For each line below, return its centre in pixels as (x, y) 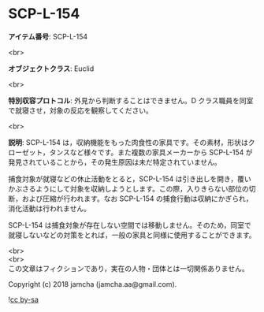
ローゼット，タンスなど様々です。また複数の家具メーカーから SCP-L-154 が (130, 152)
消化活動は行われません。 (49, 208)
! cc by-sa (24, 299)
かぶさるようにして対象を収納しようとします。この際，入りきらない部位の (129, 188)
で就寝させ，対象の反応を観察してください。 (81, 110)
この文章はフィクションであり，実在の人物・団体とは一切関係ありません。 (129, 268)
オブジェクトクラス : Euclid (51, 69)
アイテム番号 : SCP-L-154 (48, 36)
